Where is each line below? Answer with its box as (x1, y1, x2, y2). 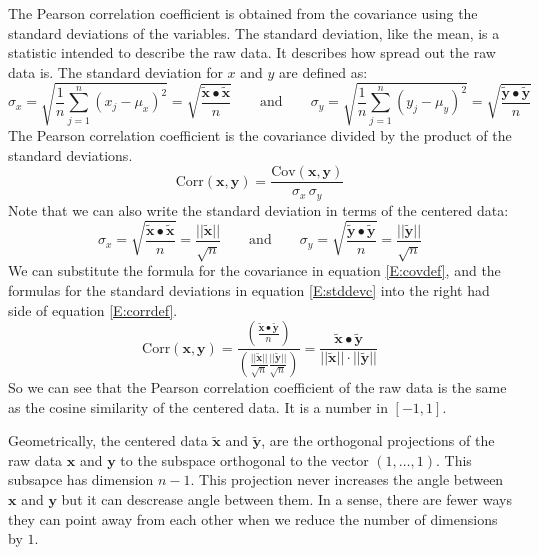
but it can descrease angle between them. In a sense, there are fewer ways (61, 489, 512, 510)
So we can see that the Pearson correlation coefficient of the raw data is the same (8, 377, 507, 398)
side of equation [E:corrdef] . (8, 299, 178, 320)
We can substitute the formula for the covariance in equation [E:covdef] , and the (8, 260, 501, 281)
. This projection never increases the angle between (190, 469, 504, 490)
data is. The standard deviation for (8, 61, 223, 82)
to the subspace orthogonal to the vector (120, 449, 369, 470)
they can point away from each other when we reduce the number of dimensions (8, 508, 498, 529)
